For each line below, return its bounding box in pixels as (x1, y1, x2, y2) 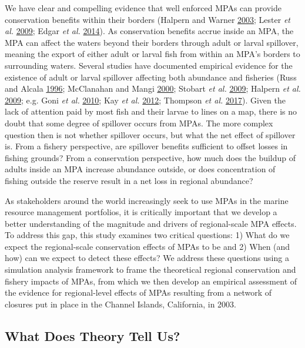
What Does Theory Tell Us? (5, 326, 180, 344)
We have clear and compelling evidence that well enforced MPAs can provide (5, 2, 281, 14)
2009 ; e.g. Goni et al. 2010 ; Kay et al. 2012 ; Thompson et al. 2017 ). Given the (5, 93, 286, 106)
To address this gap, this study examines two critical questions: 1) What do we (5, 229, 290, 241)
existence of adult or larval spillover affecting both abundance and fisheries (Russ (5, 71, 297, 83)
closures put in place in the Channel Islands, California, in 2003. (5, 297, 236, 310)
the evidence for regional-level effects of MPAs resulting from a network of (5, 286, 272, 299)
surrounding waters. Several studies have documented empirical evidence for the (5, 59, 293, 71)
